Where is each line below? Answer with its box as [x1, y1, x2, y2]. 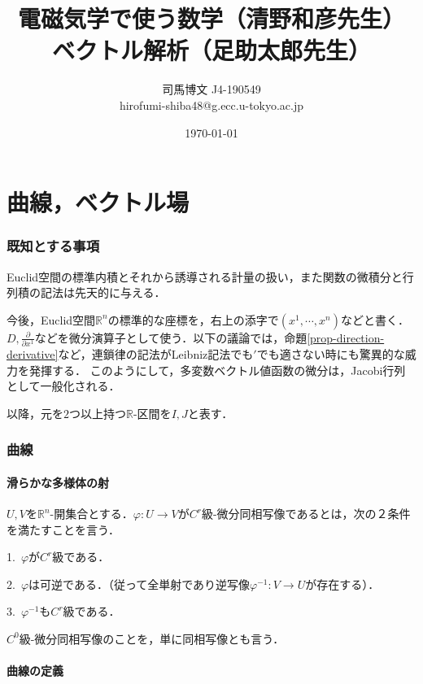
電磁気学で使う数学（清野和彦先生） [17, 2, 405, 35]
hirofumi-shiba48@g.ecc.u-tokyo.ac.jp [119, 96, 304, 113]
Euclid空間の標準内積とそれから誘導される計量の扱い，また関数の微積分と [7, 268, 403, 285]
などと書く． [340, 311, 409, 328]
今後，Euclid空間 [7, 311, 96, 328]
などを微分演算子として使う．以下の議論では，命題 [34, 329, 307, 346]
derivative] [7, 346, 59, 362]
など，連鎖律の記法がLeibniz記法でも [58, 346, 254, 362]
